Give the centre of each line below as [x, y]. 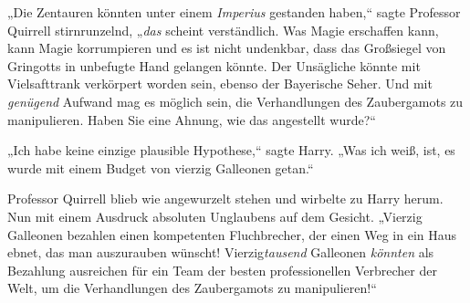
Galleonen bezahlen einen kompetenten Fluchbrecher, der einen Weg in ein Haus [232, 234]
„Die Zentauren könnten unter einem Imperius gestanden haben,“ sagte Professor [234, 12]
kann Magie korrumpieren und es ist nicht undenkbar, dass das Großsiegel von [227, 48]
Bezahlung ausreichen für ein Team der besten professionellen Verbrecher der [222, 270]
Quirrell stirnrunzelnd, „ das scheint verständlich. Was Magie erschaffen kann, [223, 30]
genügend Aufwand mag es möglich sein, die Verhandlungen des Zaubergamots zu [235, 101]
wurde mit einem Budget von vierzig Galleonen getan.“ [161, 167]
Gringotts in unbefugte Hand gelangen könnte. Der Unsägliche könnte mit [214, 65]
